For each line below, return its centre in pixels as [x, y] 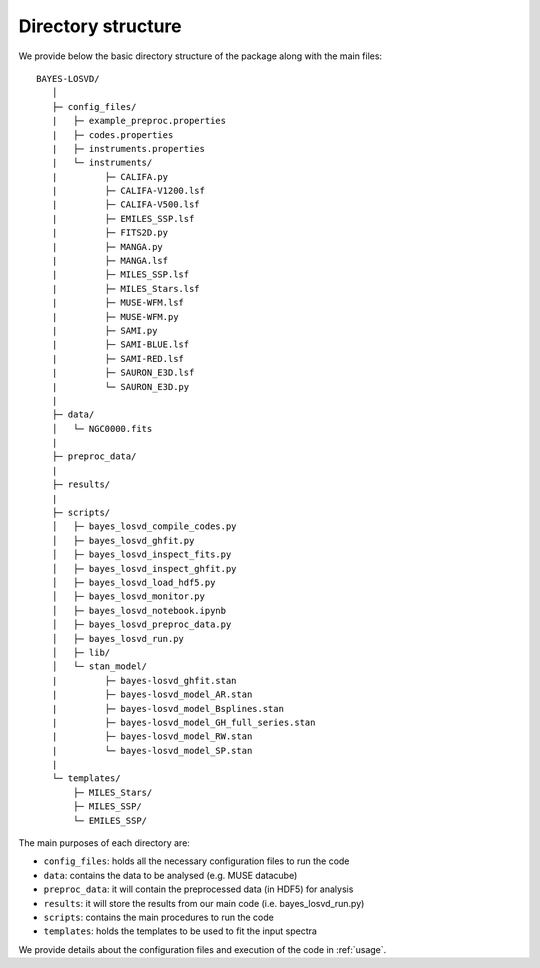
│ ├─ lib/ [81, 652]
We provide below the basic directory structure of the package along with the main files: [200, 56]
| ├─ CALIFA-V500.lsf [125, 204]
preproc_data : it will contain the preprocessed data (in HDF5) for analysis [198, 889]
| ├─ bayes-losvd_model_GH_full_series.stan [183, 722]
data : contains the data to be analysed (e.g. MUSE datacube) [170, 875]
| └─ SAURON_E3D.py [120, 386]
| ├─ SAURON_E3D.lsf [123, 373]
